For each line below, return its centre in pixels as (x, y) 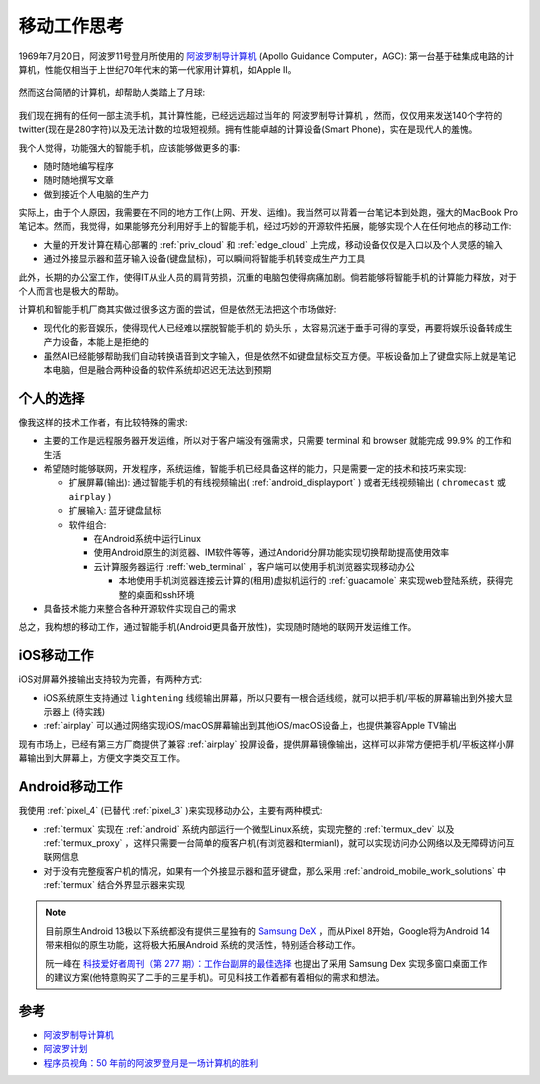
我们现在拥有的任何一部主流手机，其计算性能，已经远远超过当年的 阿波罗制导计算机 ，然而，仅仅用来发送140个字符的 (260, 115)
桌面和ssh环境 (165, 594)
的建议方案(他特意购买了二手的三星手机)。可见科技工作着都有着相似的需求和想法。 (215, 977)
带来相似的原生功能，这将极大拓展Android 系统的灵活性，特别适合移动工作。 (203, 945)
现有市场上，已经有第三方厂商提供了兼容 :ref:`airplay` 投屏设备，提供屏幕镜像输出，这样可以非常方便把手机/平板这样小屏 (266, 744)
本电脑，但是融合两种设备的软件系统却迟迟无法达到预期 (157, 369)
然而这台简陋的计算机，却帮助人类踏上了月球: (112, 92)
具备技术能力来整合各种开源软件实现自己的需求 (140, 608)
